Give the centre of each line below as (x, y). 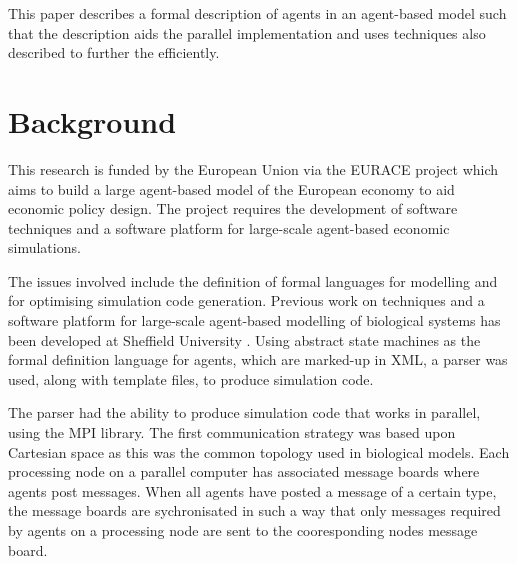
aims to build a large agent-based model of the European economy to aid (231, 188)
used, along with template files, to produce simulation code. (191, 378)
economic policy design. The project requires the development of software (233, 208)
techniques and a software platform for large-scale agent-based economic (229, 227)
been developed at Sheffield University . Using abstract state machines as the (244, 339)
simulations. (44, 247)
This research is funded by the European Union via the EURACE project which (253, 168)
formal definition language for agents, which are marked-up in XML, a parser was (258, 359)
